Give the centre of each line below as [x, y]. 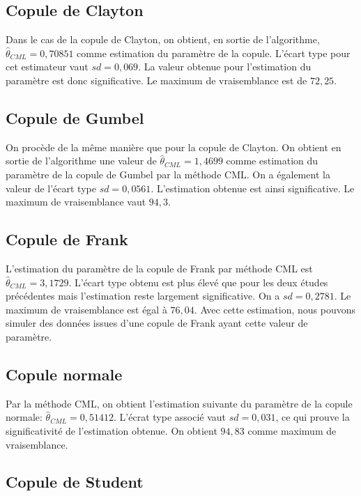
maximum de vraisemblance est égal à [86, 309]
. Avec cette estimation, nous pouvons [275, 309]
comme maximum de [292, 430]
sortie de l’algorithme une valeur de [81, 161]
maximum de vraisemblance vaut [76, 202]
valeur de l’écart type [51, 188]
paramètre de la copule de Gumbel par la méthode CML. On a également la [168, 174]
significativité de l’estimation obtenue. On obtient [112, 430]
